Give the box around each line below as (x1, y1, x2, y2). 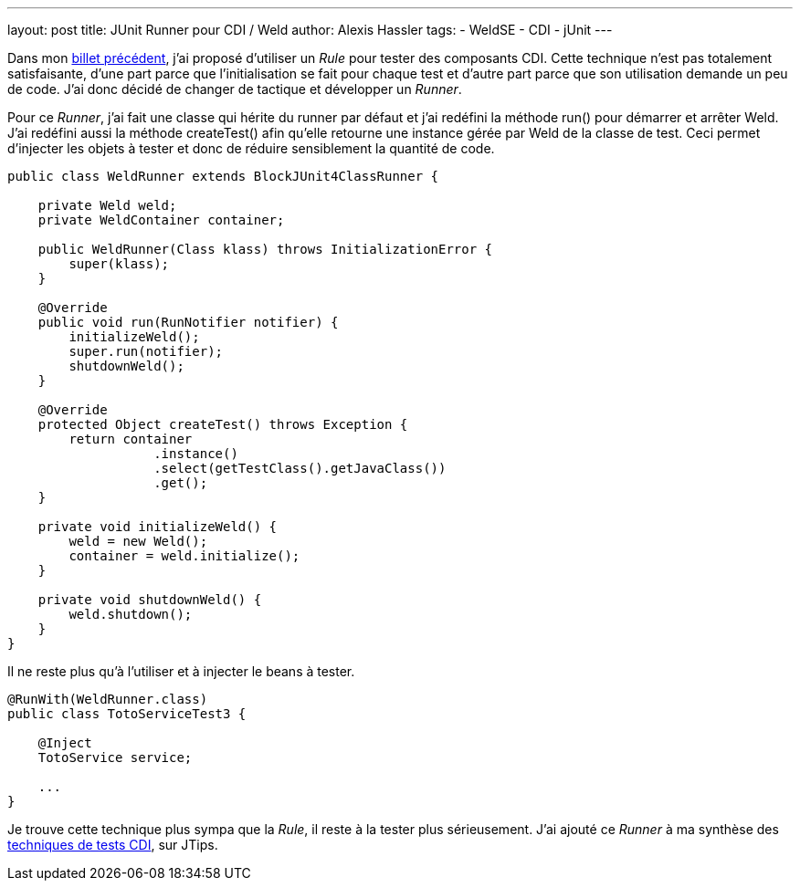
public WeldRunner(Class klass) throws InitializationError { (37, 242, 493, 256)
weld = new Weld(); (68, 534, 208, 548)
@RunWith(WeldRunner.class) (7, 692, 208, 706)
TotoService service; (37, 750, 193, 765)
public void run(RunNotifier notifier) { (37, 315, 339, 329)
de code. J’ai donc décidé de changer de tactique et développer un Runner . (7, 81, 462, 97)
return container (68, 432, 193, 446)
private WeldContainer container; (37, 213, 285, 227)
